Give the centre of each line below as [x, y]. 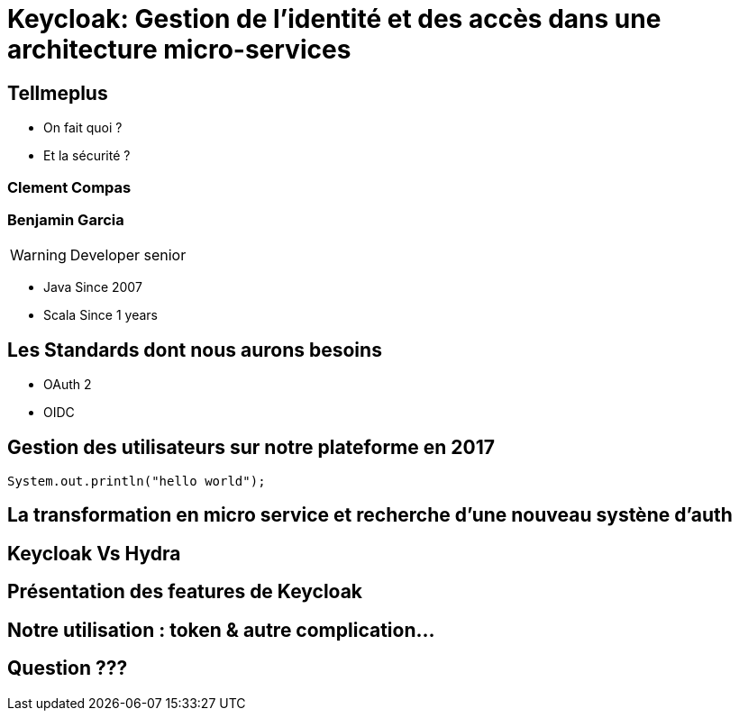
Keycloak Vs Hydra [94, 553]
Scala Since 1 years [100, 315]
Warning [38, 255]
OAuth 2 [68, 385]
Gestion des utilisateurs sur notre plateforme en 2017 [251, 447]
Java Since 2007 [93, 287]
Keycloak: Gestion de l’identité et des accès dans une [334, 19]
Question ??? [68, 668]
